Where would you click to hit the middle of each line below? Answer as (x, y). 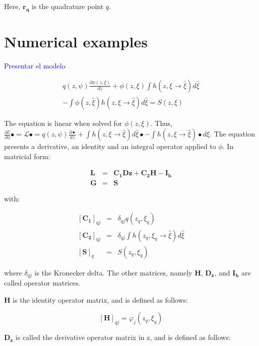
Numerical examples (76, 41)
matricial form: (27, 156)
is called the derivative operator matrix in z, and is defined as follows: (123, 337)
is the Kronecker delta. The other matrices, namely (113, 272)
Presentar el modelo (35, 65)
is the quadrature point (68, 6)
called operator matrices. (42, 283)
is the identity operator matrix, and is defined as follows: (100, 299)
